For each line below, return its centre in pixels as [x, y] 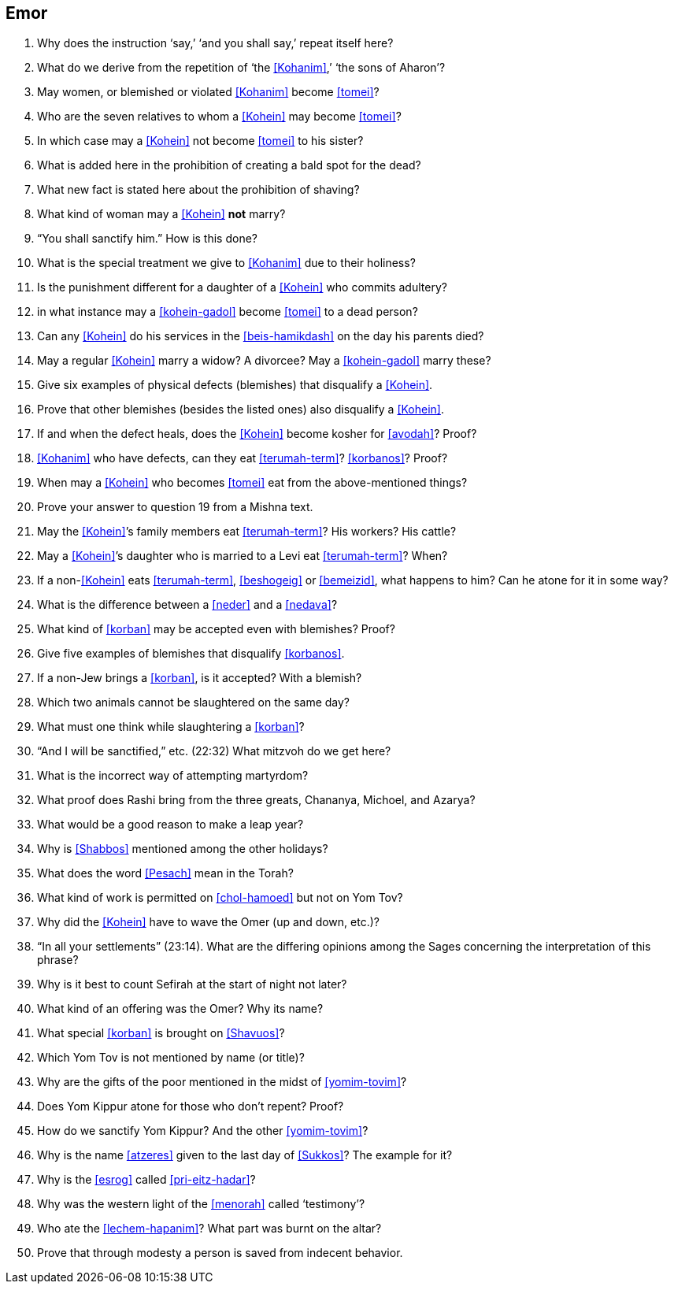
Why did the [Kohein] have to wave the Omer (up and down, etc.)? [208, 922]
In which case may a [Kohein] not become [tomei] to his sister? [200, 141]
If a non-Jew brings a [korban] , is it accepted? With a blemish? [200, 678]
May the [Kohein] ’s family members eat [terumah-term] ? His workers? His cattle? [247, 532]
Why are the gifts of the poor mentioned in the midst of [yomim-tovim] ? [222, 1082]
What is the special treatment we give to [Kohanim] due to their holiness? [226, 263]
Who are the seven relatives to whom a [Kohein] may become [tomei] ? [219, 117]
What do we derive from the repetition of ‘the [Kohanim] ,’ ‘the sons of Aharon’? [241, 68]
